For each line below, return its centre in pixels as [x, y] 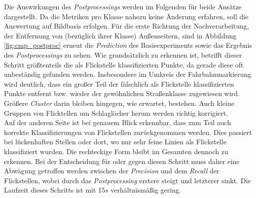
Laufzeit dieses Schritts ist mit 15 [55, 190]
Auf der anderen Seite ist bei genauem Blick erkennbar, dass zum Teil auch [118, 122]
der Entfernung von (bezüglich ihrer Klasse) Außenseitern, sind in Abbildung [120, 35]
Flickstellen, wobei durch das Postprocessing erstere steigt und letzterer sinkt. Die [128, 180]
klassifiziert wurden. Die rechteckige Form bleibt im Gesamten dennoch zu [116, 151]
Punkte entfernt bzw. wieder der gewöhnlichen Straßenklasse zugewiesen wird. [122, 93]
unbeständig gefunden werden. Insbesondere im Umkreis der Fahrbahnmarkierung [128, 74]
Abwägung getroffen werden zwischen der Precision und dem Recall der [112, 171]
